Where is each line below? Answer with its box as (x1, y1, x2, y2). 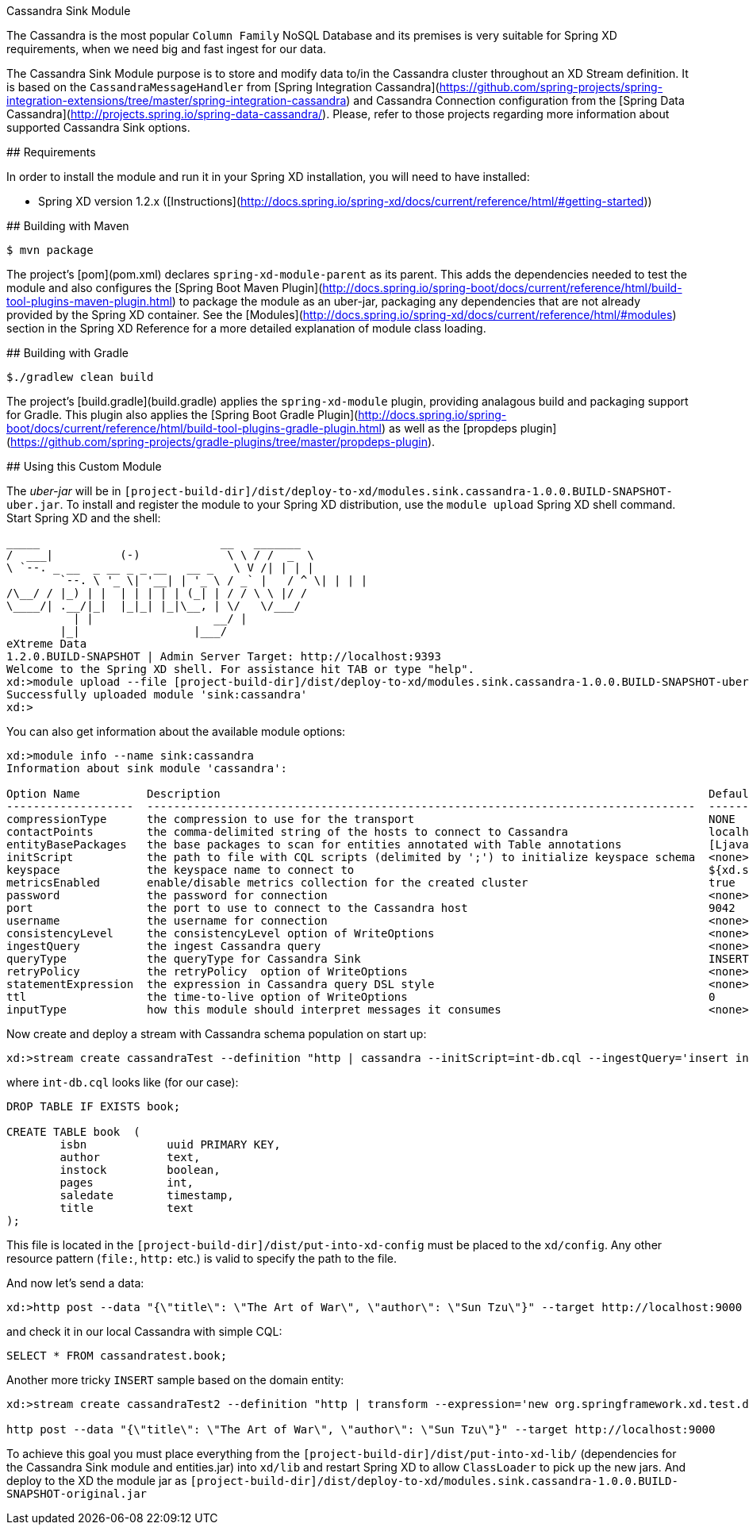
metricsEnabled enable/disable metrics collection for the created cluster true (6, 876, 736, 889)
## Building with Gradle (6, 346, 129, 360)
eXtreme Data (6, 637, 87, 650)
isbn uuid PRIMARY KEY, (60, 1138, 281, 1151)
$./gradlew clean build (6, 371, 154, 383)
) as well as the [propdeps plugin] (381, 421, 557, 435)
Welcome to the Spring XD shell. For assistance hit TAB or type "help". (6, 663, 475, 675)
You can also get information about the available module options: (6, 725, 346, 738)
